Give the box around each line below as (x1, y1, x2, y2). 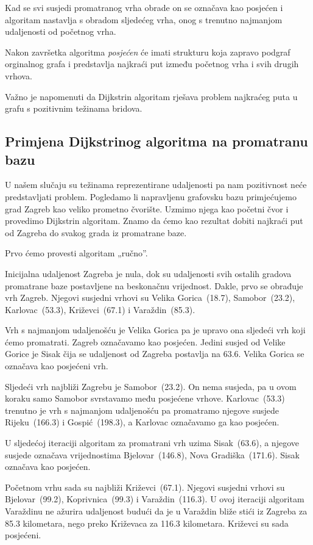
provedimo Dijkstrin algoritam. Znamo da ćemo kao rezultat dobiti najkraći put (5, 214, 303, 227)
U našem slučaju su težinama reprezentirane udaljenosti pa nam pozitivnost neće (5, 178, 307, 191)
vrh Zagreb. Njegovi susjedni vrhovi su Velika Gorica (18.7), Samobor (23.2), (5, 291, 295, 304)
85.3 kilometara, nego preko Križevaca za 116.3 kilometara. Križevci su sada (5, 516, 289, 529)
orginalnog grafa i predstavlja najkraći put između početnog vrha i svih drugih (5, 57, 299, 70)
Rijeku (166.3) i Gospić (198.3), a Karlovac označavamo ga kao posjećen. (5, 416, 280, 428)
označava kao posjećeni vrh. (5, 359, 108, 372)
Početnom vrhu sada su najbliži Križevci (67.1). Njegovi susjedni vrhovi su (5, 480, 285, 493)
